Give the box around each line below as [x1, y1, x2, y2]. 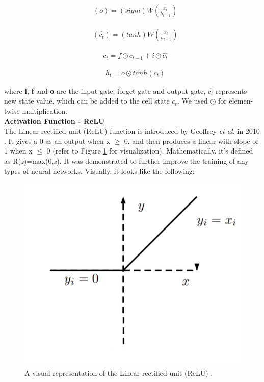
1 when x [4, 145, 33, 156]
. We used [177, 95, 208, 106]
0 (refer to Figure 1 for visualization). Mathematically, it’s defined [46, 145, 253, 156]
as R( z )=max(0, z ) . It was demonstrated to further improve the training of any [4, 155, 249, 166]
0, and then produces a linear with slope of [124, 135, 258, 146]
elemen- [229, 95, 253, 106]
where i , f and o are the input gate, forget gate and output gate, [4, 85, 206, 96]
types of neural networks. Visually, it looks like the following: [4, 165, 195, 176]
